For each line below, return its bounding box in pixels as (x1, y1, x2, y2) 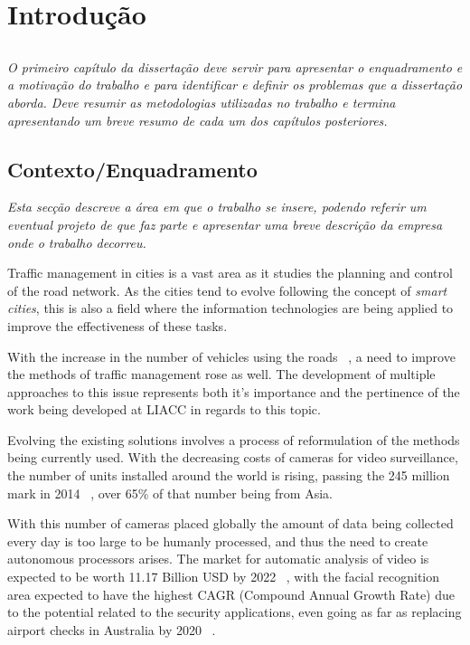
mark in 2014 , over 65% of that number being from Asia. (7, 483, 333, 502)
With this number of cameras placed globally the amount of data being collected (7, 514, 454, 533)
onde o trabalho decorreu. (7, 232, 146, 251)
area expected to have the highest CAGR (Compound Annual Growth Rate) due (7, 584, 456, 603)
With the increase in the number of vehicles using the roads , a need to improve (7, 346, 456, 365)
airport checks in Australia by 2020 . (7, 620, 216, 639)
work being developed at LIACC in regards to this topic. (7, 400, 321, 419)
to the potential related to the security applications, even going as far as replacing (7, 602, 462, 621)
